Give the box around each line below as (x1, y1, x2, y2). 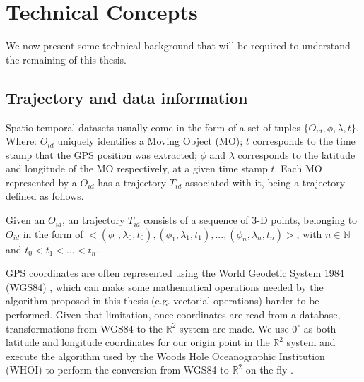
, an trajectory (61, 213, 125, 227)
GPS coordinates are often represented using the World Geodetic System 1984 (6, 265, 344, 280)
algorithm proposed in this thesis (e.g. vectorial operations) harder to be (6, 293, 319, 308)
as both (303, 321, 336, 335)
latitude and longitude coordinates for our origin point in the (6, 335, 270, 350)
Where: (6, 133, 37, 148)
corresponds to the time (252, 133, 356, 148)
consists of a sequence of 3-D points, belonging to (143, 213, 358, 227)
